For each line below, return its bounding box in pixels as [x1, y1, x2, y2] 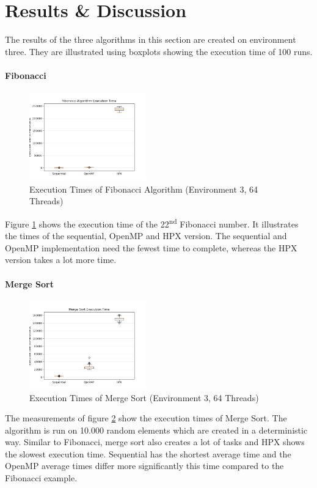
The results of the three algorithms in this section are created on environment [5, 33, 296, 46]
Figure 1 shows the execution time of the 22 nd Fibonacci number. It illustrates [5, 215, 299, 230]
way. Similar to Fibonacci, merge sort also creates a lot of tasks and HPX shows [5, 435, 305, 448]
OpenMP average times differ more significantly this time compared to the [5, 459, 284, 472]
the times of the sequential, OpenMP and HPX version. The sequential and [5, 229, 287, 242]
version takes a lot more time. [5, 253, 117, 266]
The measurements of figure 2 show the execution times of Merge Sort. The [5, 412, 287, 424]
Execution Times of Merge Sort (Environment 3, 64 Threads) [29, 391, 259, 404]
